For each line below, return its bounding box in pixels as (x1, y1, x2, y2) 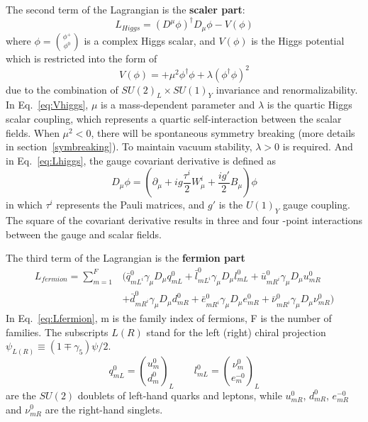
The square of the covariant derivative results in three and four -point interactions (6, 213, 363, 228)
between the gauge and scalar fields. (6, 226, 162, 241)
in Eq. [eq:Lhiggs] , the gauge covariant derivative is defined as (6, 152, 277, 167)
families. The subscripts (6, 324, 108, 339)
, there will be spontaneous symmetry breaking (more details (91, 125, 355, 140)
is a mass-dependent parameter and (100, 97, 255, 112)
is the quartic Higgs (267, 97, 352, 112)
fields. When (6, 125, 60, 140)
